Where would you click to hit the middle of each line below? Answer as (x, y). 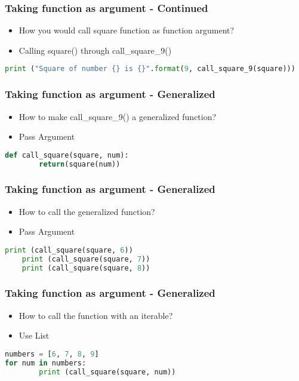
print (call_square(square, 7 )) (86, 259)
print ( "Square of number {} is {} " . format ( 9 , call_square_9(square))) (150, 69)
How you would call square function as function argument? (127, 30)
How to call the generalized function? (87, 211)
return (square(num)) (80, 164)
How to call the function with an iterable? (96, 315)
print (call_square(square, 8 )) (86, 268)
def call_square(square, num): (67, 155)
